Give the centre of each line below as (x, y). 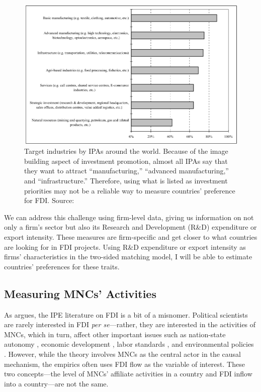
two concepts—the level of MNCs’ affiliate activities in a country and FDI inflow (128, 374)
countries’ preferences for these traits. (62, 266)
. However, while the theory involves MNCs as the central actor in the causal (122, 354)
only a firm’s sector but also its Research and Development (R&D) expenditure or (130, 227)
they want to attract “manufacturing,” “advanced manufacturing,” (126, 171)
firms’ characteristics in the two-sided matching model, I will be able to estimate (128, 257)
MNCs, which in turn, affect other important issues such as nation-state (115, 334)
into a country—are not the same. (56, 383)
